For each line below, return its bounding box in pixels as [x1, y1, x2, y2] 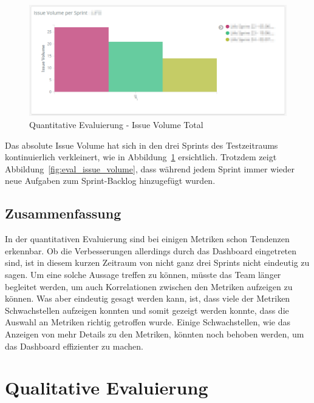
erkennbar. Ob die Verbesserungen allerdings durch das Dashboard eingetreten [5, 244, 297, 257]
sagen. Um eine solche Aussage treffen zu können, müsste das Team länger [5, 268, 281, 280]
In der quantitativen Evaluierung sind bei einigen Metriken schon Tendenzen [5, 232, 290, 245]
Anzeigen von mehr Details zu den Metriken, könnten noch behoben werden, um [5, 327, 304, 340]
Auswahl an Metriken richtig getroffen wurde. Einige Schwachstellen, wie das [5, 316, 290, 328]
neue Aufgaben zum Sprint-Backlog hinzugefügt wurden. [5, 174, 216, 187]
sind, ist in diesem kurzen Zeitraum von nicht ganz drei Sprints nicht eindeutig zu [5, 256, 310, 269]
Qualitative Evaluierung [5, 375, 208, 400]
